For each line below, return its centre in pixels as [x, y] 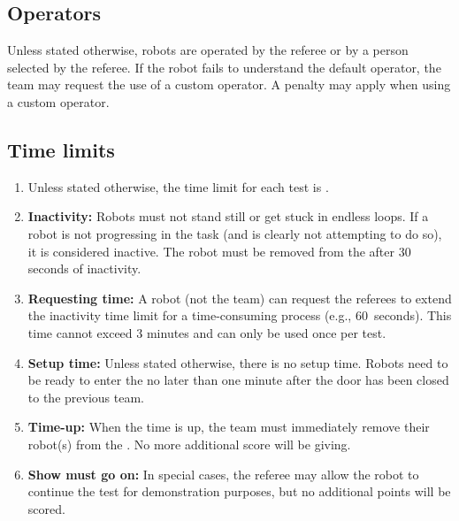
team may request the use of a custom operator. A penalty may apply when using [229, 84]
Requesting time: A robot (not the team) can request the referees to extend [240, 298]
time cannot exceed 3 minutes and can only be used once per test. [207, 332]
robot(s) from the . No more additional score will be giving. [189, 444]
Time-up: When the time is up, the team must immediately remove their [229, 427]
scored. [46, 508]
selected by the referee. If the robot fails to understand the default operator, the [224, 67]
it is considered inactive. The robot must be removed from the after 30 [219, 251]
